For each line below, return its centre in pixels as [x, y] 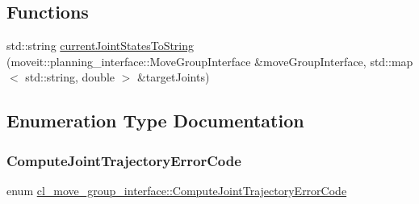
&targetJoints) [173, 77]
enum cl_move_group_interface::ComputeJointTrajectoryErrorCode [177, 190]
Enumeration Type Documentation [155, 121]
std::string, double [70, 77]
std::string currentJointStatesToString [101, 46]
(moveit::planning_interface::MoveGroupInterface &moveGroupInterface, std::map [210, 61]
